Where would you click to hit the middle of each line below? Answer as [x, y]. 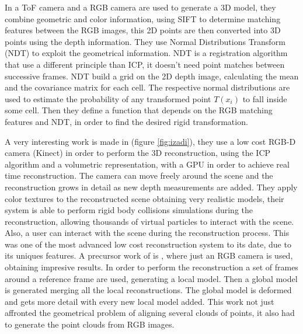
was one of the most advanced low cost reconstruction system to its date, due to [148, 244]
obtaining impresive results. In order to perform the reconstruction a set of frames [151, 267]
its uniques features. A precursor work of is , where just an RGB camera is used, [149, 255]
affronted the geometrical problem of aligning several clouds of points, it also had [150, 313]
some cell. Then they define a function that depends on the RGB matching [139, 110]
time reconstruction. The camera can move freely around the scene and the [139, 175]
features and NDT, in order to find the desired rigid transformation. [126, 121]
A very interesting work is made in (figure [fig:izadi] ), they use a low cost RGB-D [150, 141]
